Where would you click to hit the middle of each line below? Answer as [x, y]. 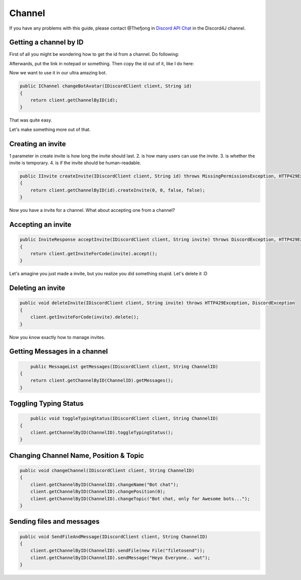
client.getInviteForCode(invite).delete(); [85, 317]
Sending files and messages [54, 521]
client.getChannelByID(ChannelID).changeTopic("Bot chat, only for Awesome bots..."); [140, 499]
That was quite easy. [31, 120]
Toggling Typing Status [46, 403]
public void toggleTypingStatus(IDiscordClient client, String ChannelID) [124, 419]
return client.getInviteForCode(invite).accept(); [94, 253]
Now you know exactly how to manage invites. [57, 337]
